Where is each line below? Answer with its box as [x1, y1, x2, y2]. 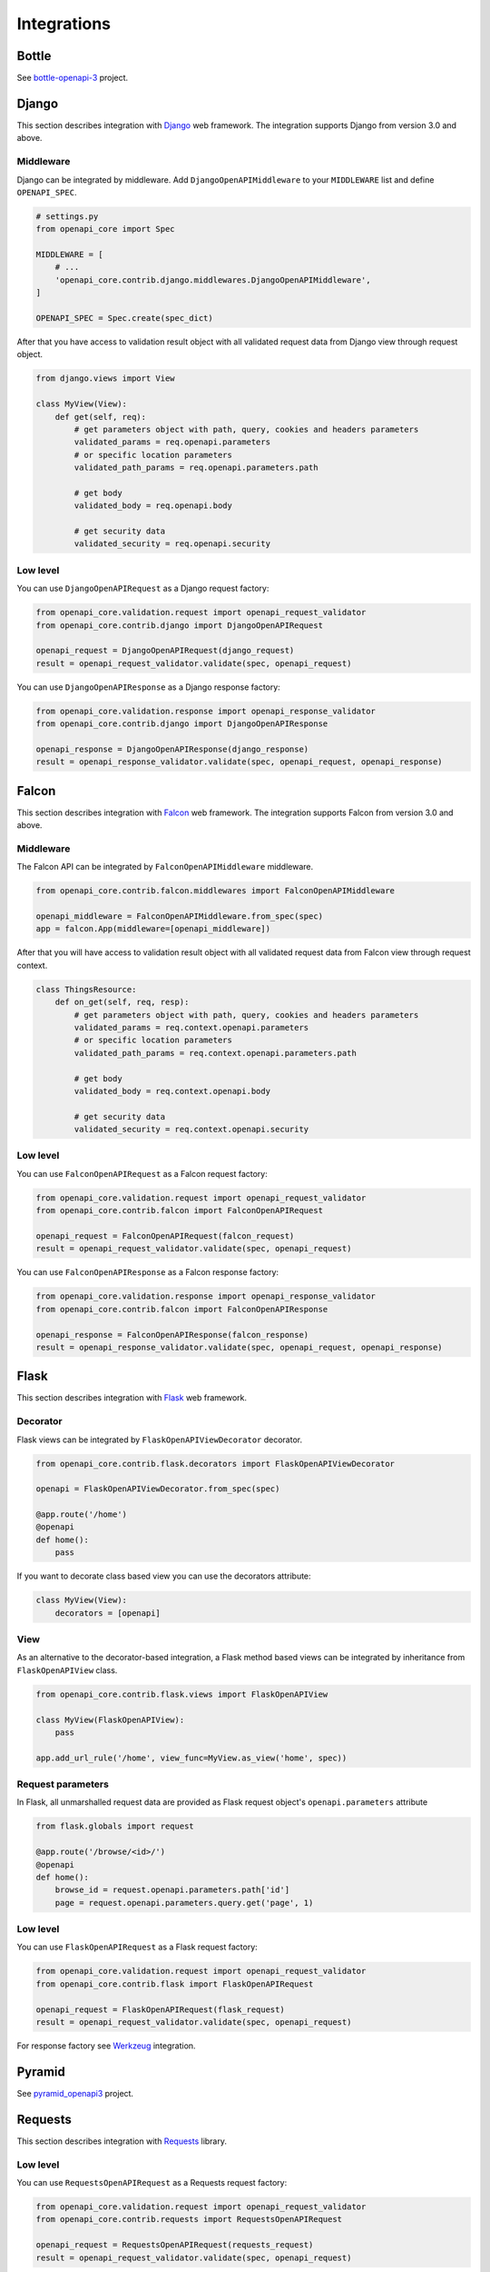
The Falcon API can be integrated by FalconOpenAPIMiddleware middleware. [16, 862, 314, 872]
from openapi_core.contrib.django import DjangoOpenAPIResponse [35, 719, 328, 729]
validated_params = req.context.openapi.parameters [73, 1022, 309, 1032]
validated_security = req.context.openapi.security [73, 1124, 309, 1135]
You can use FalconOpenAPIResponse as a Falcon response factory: [16, 1267, 279, 1278]
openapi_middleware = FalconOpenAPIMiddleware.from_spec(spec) [35, 912, 324, 922]
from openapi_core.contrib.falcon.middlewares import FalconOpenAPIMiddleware [35, 886, 395, 896]
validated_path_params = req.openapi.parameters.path [73, 463, 318, 473]
